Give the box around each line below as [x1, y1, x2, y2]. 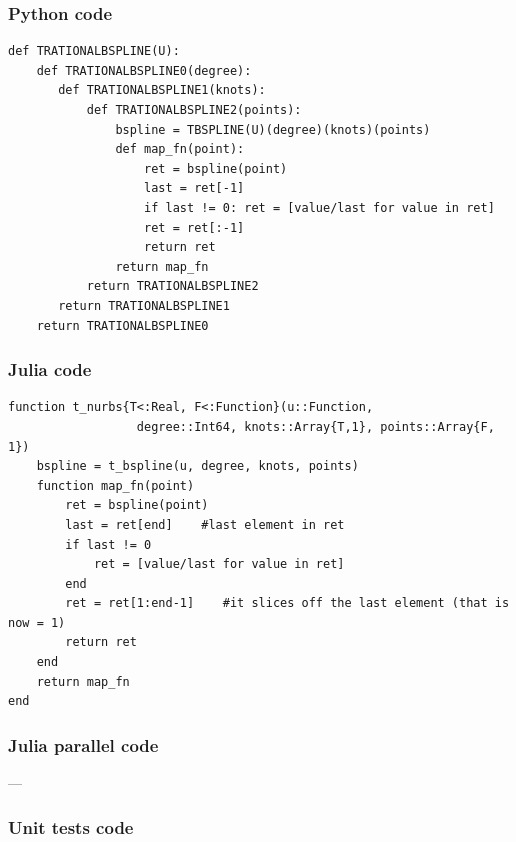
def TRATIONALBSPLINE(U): [8, 44, 180, 59]
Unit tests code [8, 814, 134, 839]
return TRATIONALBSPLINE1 [58, 298, 230, 313]
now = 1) [8, 615, 66, 630]
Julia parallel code [8, 732, 159, 757]
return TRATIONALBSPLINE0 [36, 318, 209, 333]
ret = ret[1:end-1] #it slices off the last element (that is [65, 596, 510, 611]
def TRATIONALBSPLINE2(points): [86, 103, 302, 117]
